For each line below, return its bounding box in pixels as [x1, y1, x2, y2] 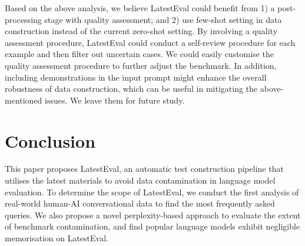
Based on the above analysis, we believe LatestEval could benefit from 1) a [5, 2, 275, 14]
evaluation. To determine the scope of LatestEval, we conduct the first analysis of [5, 185, 299, 198]
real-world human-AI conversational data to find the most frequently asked [5, 197, 275, 210]
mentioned [5, 94, 42, 106]
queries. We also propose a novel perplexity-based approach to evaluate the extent [5, 208, 301, 221]
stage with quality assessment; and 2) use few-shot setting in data [44, 13, 282, 25]
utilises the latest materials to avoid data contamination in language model [5, 174, 276, 187]
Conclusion [5, 128, 96, 152]
